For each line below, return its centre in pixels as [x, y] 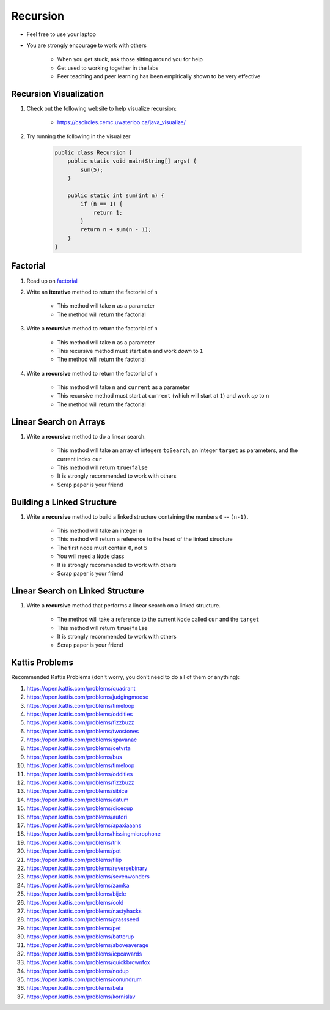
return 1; [108, 212]
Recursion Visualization [57, 94]
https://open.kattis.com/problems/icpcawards [84, 954]
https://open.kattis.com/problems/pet [74, 928]
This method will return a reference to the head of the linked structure [145, 539]
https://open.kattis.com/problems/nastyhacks [84, 911]
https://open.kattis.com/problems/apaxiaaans [84, 825]
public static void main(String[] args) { [132, 161]
